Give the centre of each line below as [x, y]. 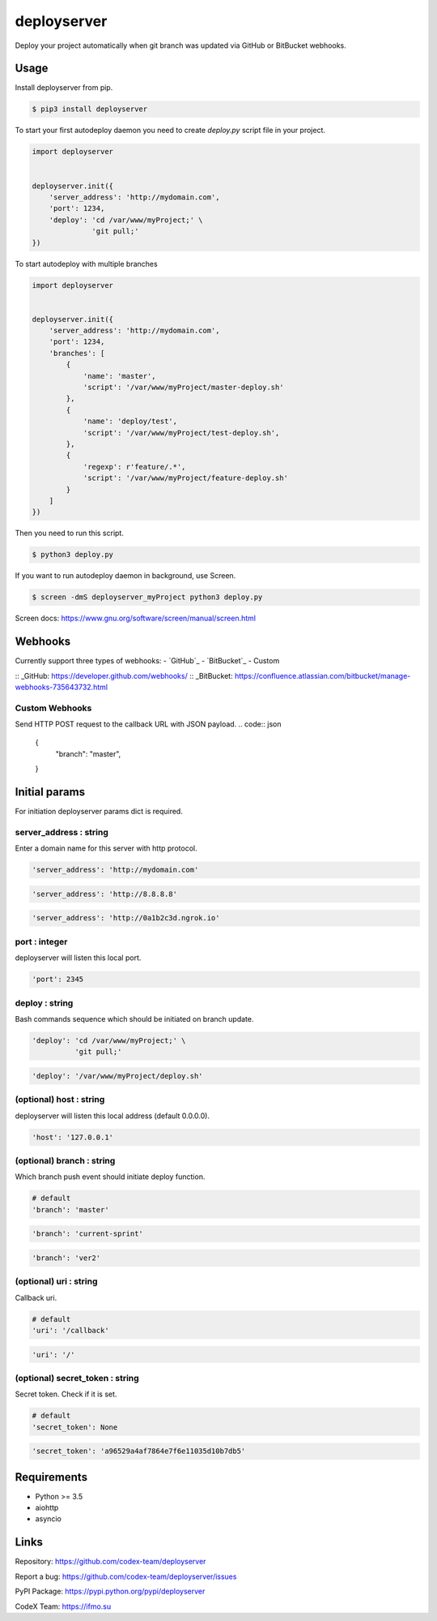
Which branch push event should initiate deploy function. [110, 1177]
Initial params [50, 792]
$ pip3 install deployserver [90, 109]
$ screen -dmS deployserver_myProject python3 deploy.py [147, 597]
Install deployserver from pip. [64, 88]
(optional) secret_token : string [77, 1378]
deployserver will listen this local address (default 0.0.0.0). [112, 1116]
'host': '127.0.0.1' [72, 1137]
